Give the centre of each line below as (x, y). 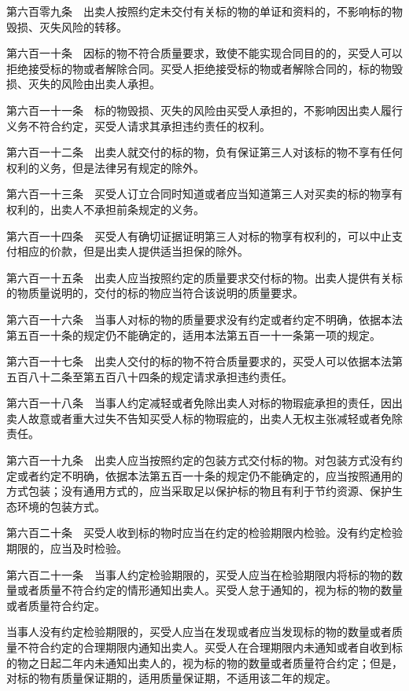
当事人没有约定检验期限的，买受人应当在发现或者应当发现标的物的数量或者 (199, 632)
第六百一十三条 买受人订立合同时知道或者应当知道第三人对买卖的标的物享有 (204, 194)
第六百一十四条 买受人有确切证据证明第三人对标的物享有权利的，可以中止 (199, 235)
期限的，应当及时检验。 (67, 548)
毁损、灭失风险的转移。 (67, 26)
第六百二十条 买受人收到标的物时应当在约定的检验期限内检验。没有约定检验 (204, 533)
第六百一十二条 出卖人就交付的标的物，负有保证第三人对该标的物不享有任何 (204, 152)
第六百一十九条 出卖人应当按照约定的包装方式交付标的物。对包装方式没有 (199, 460)
